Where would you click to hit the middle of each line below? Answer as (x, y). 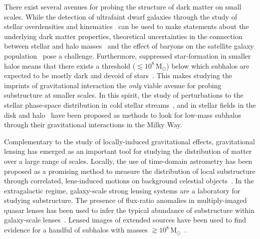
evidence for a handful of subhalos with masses (76, 230)
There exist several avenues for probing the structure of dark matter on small (123, 7)
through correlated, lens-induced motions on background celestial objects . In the (129, 181)
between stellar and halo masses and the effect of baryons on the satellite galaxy (129, 46)
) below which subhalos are (208, 65)
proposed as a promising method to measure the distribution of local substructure (130, 171)
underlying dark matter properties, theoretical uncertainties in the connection (123, 36)
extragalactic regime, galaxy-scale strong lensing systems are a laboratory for (122, 190)
